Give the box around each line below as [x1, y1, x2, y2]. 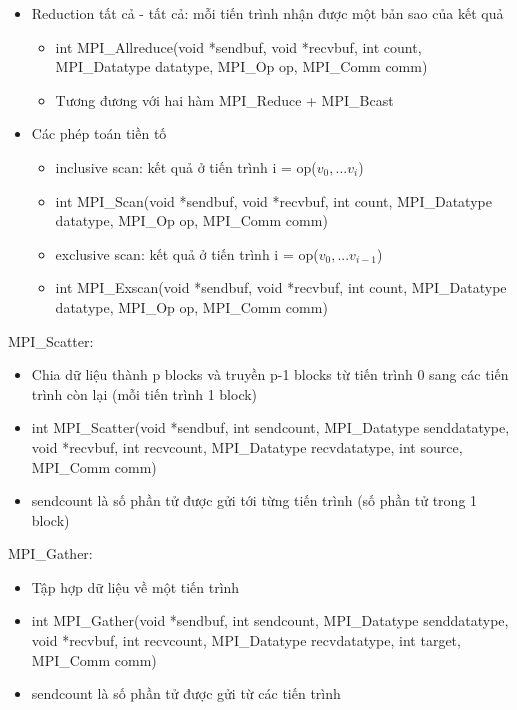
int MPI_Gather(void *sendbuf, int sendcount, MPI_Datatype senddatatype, [31, 610, 509, 631]
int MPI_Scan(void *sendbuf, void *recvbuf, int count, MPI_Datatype [55, 190, 492, 211]
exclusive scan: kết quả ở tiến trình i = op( [55, 243, 319, 264]
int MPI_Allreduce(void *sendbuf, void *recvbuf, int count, [55, 36, 422, 57]
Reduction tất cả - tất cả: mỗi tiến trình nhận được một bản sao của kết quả [31, 3, 504, 23]
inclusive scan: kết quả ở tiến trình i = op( [55, 156, 317, 177]
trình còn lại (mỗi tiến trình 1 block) [31, 383, 258, 404]
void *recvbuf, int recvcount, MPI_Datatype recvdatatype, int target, [31, 630, 461, 651]
